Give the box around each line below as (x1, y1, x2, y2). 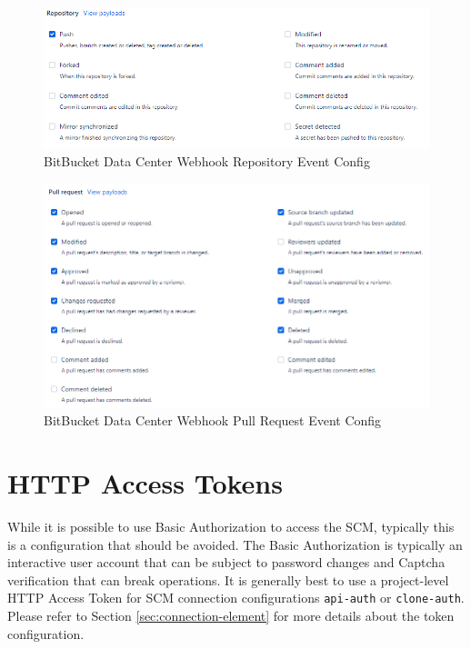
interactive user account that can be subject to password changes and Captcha (7, 553, 446, 572)
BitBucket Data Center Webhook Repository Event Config (44, 152, 370, 171)
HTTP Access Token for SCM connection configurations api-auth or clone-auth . (7, 588, 465, 607)
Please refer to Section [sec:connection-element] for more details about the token (7, 605, 455, 624)
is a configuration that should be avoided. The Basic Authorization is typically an (7, 534, 463, 554)
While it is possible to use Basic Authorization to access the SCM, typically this (7, 516, 455, 535)
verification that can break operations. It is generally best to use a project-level (7, 570, 449, 589)
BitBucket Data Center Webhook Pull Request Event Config (44, 411, 382, 430)
